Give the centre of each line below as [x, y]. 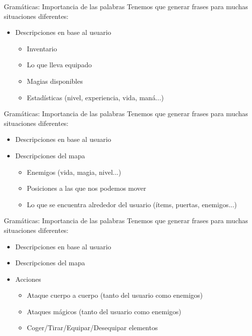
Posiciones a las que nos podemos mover [87, 188]
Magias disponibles [55, 81]
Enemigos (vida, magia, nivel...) [74, 172]
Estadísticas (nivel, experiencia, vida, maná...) [95, 97]
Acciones [28, 279]
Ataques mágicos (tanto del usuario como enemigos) [104, 311]
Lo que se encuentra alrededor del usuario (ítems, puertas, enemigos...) [132, 204]
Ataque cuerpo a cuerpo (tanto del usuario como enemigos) [115, 295]
